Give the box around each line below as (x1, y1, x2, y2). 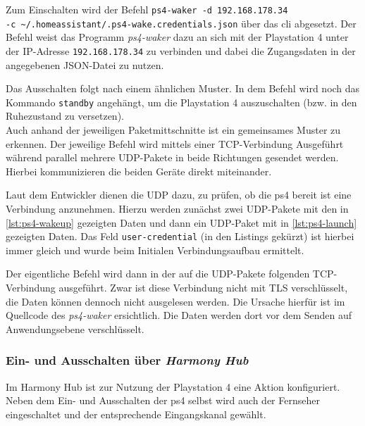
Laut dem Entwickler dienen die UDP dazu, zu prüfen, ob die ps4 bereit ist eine (6, 187, 352, 202)
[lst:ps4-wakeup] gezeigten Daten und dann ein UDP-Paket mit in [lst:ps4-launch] (6, 215, 357, 230)
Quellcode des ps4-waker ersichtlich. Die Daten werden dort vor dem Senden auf (6, 308, 352, 322)
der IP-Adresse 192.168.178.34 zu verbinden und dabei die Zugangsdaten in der (6, 43, 356, 58)
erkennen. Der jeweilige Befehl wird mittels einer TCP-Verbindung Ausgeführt (6, 136, 344, 151)
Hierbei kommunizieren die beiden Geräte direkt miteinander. (6, 163, 272, 178)
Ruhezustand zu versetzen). (6, 108, 124, 123)
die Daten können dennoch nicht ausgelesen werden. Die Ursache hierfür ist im (6, 294, 345, 308)
